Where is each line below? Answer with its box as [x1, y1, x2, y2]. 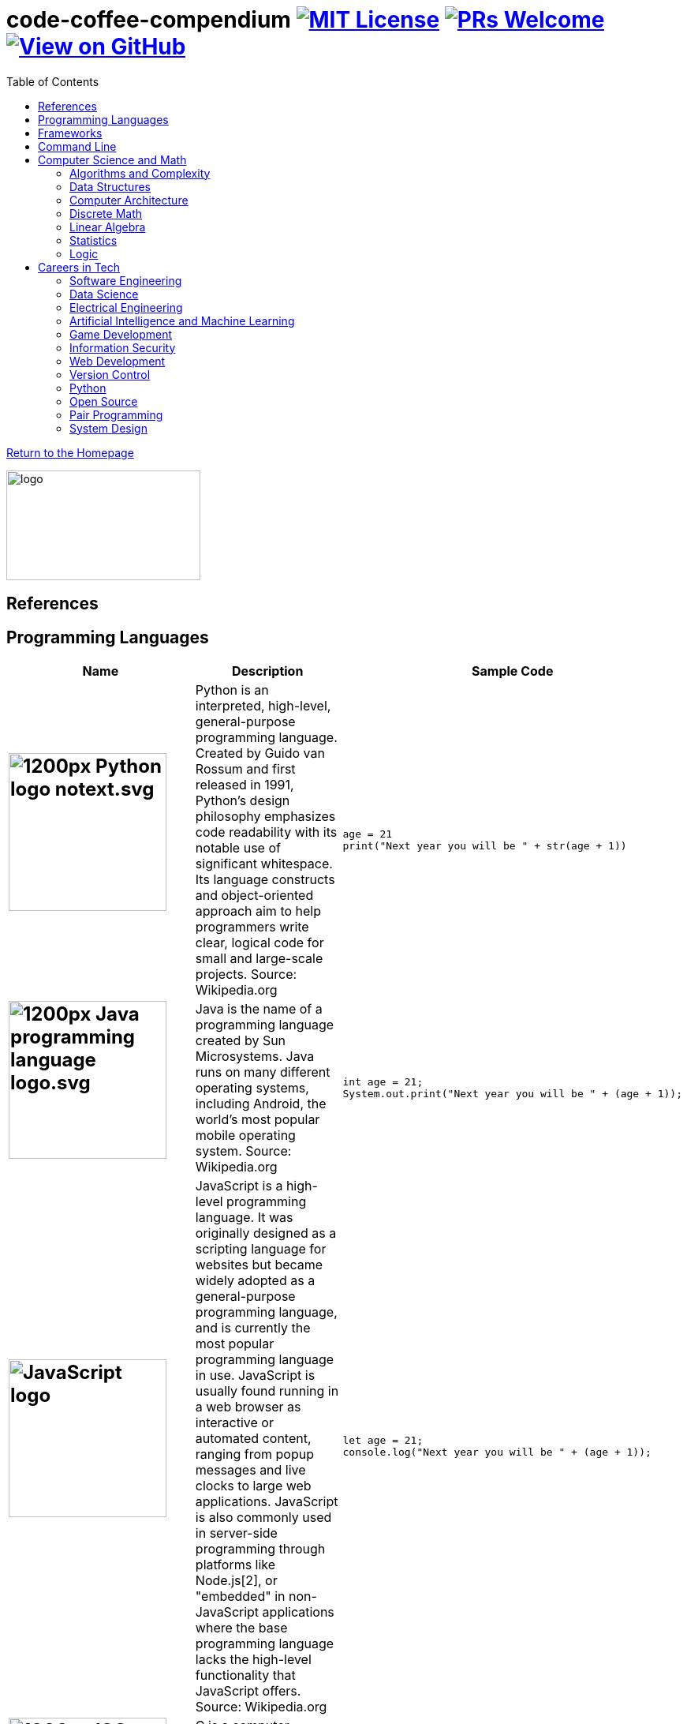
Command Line [38, 139, 117, 153]
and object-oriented [195, 887, 314, 904]
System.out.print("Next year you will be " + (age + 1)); [342, 1088, 682, 1100]
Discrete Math [69, 206, 142, 220]
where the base [195, 1620, 288, 1636]
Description [231, 663, 304, 680]
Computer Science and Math [38, 152, 187, 167]
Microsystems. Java [195, 1048, 315, 1065]
